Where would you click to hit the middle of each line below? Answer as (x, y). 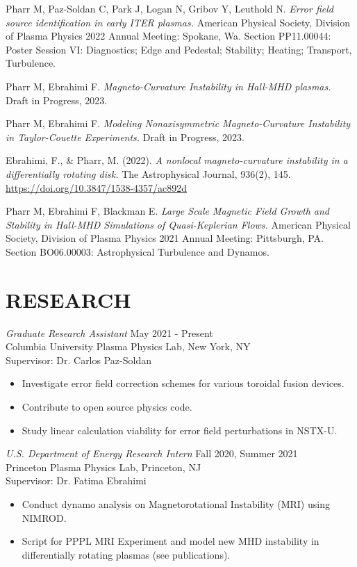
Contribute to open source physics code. (107, 406)
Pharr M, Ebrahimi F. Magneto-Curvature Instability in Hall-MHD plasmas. (168, 86)
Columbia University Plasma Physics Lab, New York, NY (128, 346)
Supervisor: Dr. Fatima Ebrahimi (76, 480)
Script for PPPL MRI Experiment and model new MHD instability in (171, 541)
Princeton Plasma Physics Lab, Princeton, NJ (103, 467)
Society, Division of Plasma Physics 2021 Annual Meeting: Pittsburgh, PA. (165, 238)
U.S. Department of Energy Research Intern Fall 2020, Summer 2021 (152, 453)
